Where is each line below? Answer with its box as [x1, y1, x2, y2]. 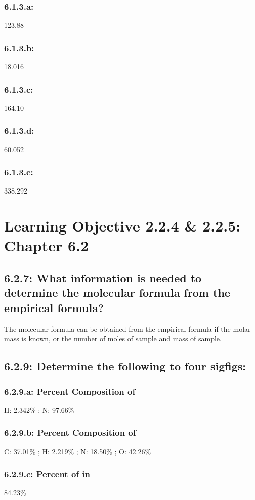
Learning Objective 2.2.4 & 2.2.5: [4, 215, 241, 236]
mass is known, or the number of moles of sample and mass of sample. [4, 333, 222, 344]
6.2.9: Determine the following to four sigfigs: [4, 358, 246, 374]
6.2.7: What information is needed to [4, 270, 202, 286]
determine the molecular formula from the [4, 285, 230, 300]
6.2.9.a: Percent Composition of [4, 384, 136, 397]
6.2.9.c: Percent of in [4, 468, 91, 480]
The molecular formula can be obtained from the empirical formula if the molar [4, 323, 251, 334]
